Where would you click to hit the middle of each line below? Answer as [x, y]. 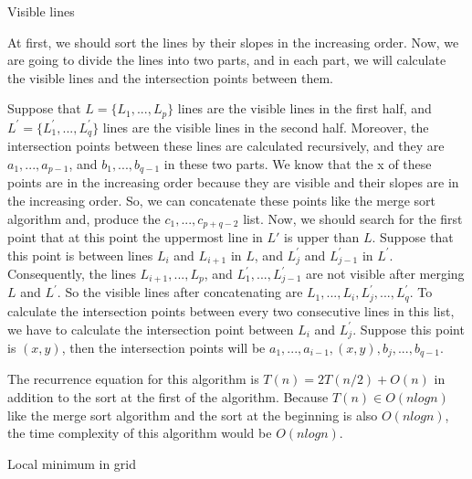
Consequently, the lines [72, 274]
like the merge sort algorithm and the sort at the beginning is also [193, 415]
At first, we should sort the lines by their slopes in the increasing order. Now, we [233, 42]
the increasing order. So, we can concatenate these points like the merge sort [222, 200]
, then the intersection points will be [163, 347]
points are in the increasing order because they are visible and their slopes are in [233, 182]
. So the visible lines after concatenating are [180, 292]
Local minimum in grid [72, 463]
